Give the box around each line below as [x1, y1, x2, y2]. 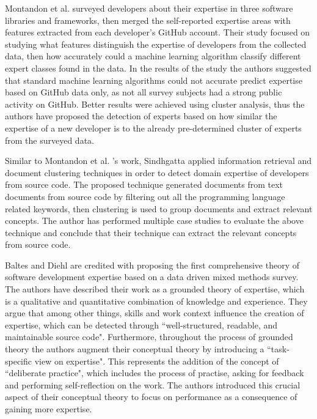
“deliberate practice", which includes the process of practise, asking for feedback [5, 366, 304, 379]
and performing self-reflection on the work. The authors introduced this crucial [5, 378, 301, 391]
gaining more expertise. [5, 402, 92, 415]
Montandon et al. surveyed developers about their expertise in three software [5, 2, 293, 14]
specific [5, 354, 32, 367]
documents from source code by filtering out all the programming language [5, 190, 285, 202]
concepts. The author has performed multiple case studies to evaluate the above [5, 214, 304, 227]
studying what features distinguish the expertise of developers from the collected [5, 37, 307, 50]
